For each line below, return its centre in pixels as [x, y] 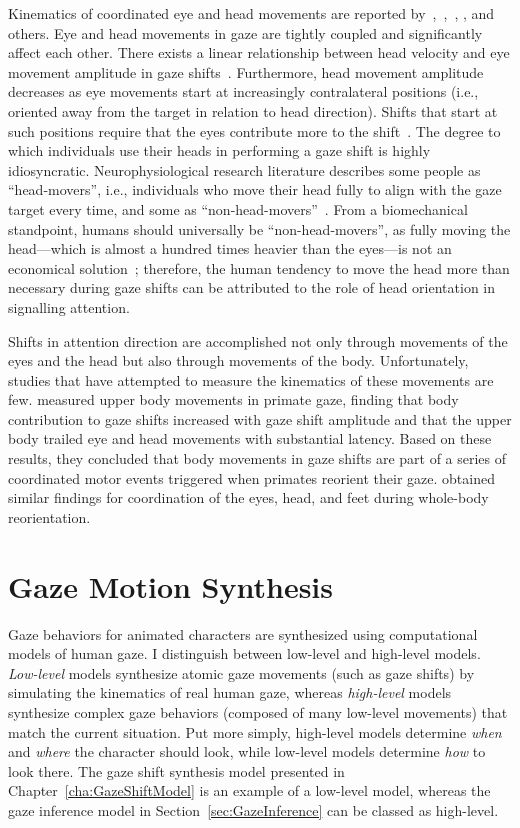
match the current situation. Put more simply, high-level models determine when [255, 731]
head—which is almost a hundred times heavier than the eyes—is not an [230, 248]
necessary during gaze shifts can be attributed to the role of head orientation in [252, 287]
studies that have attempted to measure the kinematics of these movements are [251, 379]
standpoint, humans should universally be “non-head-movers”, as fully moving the [259, 228]
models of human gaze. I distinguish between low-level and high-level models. [244, 653]
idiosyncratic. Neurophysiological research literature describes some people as [244, 169]
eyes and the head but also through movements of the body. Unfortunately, [238, 360]
